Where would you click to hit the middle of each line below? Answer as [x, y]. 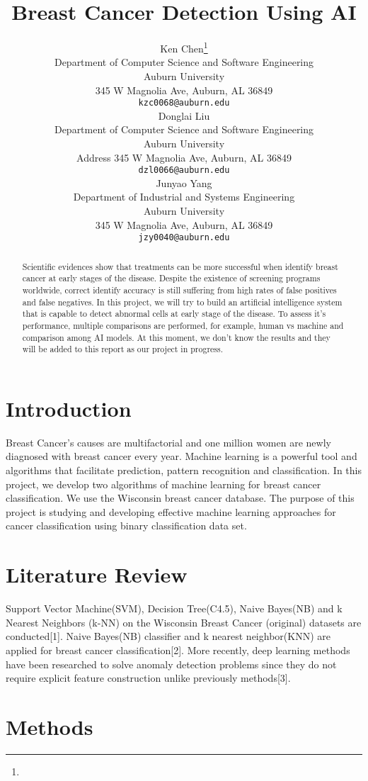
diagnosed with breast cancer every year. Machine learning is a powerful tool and [182, 456]
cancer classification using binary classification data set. [126, 526]
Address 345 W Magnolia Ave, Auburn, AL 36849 [184, 157]
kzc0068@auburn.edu [184, 103]
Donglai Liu [184, 115]
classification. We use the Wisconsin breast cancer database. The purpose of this [180, 498]
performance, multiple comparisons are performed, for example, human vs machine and [183, 325]
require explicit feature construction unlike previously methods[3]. [148, 678]
